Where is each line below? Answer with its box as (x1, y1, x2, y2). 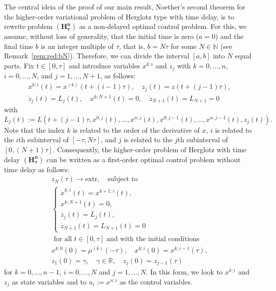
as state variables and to (12, 276, 87, 287)
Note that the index (4, 124, 65, 135)
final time (4, 40, 33, 51)
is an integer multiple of (40, 40, 114, 51)
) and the (215, 31, 244, 41)
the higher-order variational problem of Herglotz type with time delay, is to (4, 11, 235, 21)
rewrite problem (4, 21, 53, 31)
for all (53, 235, 72, 243)
